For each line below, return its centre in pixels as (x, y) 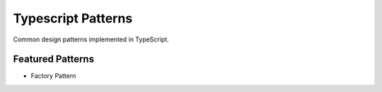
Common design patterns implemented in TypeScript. (91, 39)
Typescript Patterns (73, 18)
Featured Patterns (54, 59)
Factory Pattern (53, 76)
